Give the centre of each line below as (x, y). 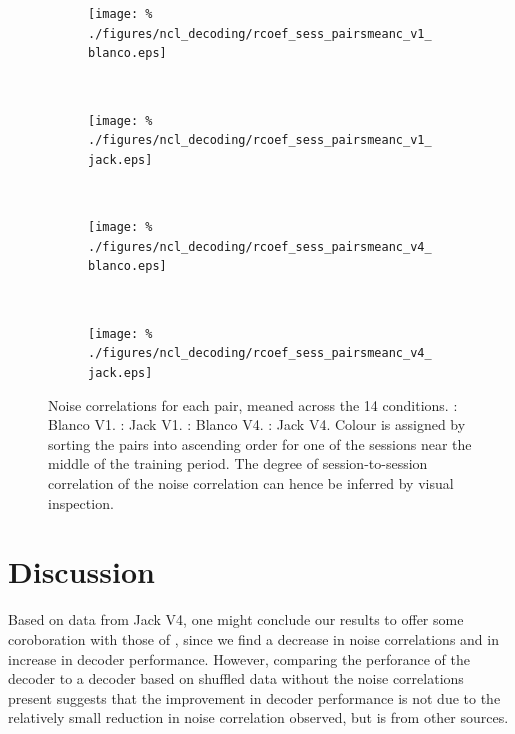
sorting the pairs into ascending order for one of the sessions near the (260, 443)
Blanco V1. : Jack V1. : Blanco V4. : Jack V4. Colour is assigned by (257, 424)
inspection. (81, 502)
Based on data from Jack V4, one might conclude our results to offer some (236, 619)
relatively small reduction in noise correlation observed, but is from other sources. (258, 717)
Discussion (81, 571)
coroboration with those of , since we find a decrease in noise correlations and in (253, 638)
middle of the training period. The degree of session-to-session (238, 463)
